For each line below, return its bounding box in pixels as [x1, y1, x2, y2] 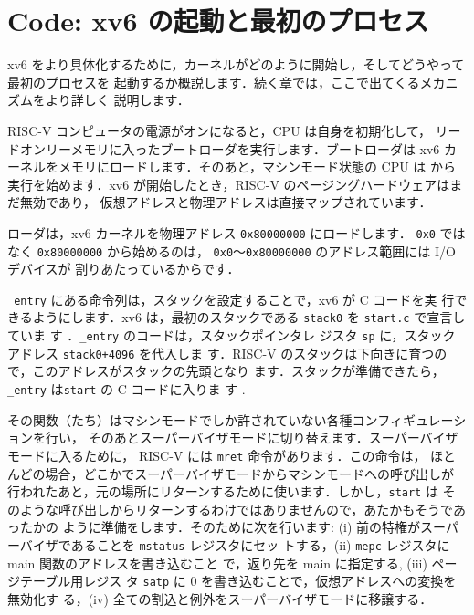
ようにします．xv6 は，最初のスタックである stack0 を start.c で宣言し [32, 307, 466, 327]
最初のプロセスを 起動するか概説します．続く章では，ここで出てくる [7, 72, 420, 91]
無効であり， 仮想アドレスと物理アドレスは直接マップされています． [19, 193, 432, 212]
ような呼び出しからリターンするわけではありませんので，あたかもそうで [19, 499, 453, 518]
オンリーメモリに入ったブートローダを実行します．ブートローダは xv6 [19, 139, 440, 158]
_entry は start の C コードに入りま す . [7, 380, 246, 398]
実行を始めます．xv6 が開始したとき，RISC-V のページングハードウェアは [7, 174, 450, 193]
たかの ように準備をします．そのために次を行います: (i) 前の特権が [19, 517, 421, 537]
